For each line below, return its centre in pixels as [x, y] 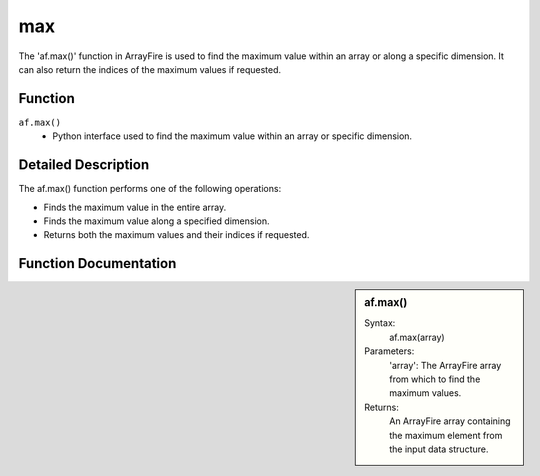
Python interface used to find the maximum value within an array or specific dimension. [232, 136]
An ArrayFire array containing [450, 421]
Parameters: [389, 351]
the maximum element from [446, 435]
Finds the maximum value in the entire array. [135, 207]
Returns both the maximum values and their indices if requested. [176, 235]
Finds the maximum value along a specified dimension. [156, 221]
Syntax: [380, 323]
